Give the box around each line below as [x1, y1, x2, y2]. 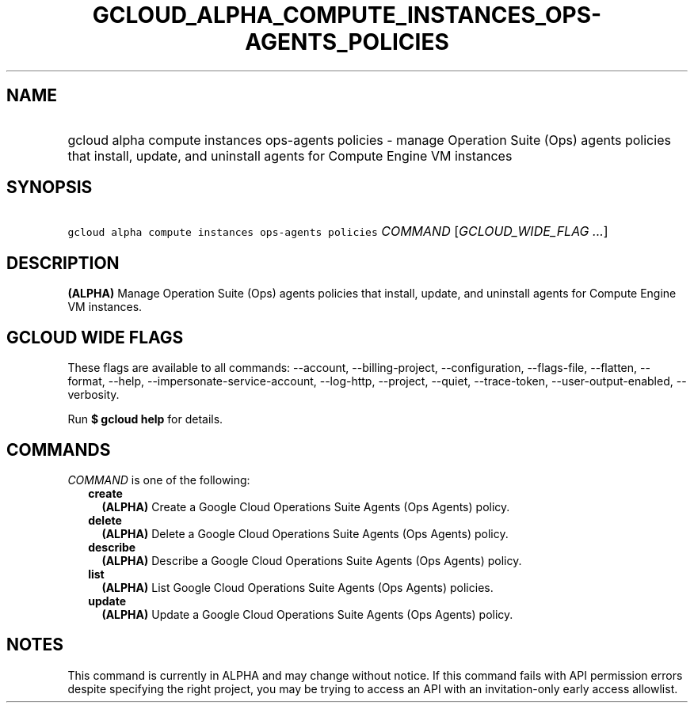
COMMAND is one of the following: [67, 472, 250, 487]
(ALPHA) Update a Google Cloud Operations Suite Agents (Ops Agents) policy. [101, 607, 513, 621]
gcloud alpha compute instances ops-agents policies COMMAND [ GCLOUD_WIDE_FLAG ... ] [67, 223, 608, 240]
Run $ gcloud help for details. [67, 412, 223, 427]
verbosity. [67, 388, 120, 402]
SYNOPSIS [6, 177, 93, 198]
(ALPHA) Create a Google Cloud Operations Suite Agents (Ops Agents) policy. [101, 499, 510, 514]
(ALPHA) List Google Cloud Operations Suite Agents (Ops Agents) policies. [101, 580, 494, 594]
